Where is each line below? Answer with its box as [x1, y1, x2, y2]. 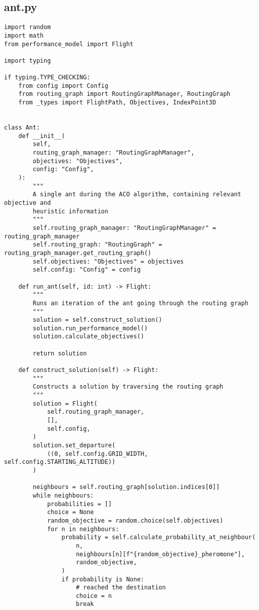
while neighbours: [33, 492, 94, 499]
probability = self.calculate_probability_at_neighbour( [61, 534, 256, 541]
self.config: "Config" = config [33, 266, 141, 274]
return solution [33, 349, 87, 357]
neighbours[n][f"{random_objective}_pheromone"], [76, 550, 245, 558]
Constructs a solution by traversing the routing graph [33, 383, 223, 391]
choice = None [47, 509, 94, 516]
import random [4, 24, 51, 31]
